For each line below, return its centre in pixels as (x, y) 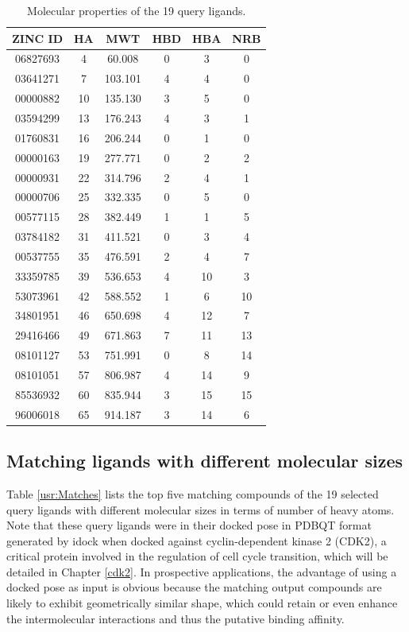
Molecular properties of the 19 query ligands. (137, 10)
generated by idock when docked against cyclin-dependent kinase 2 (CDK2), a (197, 540)
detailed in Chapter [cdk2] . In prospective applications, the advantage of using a (202, 571)
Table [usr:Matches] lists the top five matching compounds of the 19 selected (193, 493)
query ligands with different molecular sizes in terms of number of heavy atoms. (201, 509)
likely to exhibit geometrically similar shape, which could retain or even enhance (202, 603)
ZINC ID (37, 38)
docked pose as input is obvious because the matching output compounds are (194, 587)
